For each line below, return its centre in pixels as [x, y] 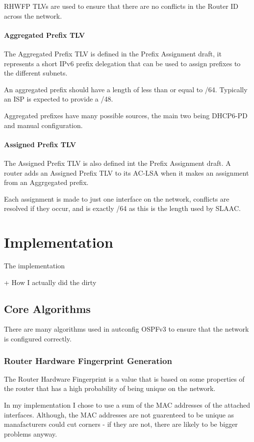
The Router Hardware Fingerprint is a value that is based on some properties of [124, 378]
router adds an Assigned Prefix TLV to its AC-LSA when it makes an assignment [127, 172]
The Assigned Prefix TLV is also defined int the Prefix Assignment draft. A [117, 163]
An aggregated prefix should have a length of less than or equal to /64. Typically [126, 89]
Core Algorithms [47, 308]
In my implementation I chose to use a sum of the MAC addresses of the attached [127, 405]
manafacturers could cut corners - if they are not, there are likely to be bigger [121, 424]
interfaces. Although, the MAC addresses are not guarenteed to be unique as [119, 414]
